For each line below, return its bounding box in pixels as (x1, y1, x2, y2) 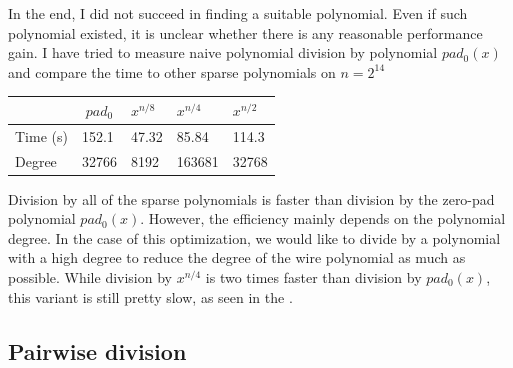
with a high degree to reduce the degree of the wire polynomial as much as (8, 247, 466, 268)
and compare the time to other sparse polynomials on (8, 61, 336, 82)
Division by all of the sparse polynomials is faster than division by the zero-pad (8, 188, 495, 209)
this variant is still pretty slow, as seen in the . (8, 286, 293, 307)
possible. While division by (8, 267, 172, 288)
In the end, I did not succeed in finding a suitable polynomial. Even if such (8, 3, 468, 23)
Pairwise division (8, 335, 187, 366)
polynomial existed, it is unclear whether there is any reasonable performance (8, 22, 483, 43)
